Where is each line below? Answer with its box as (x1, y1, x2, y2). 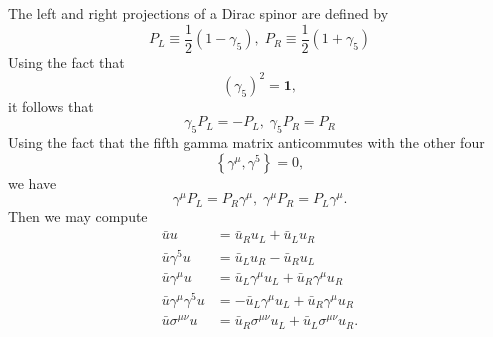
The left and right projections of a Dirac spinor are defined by (8, 3, 389, 23)
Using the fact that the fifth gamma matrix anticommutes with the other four (8, 132, 485, 153)
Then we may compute (8, 206, 148, 227)
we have (8, 172, 57, 193)
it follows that (8, 95, 94, 116)
